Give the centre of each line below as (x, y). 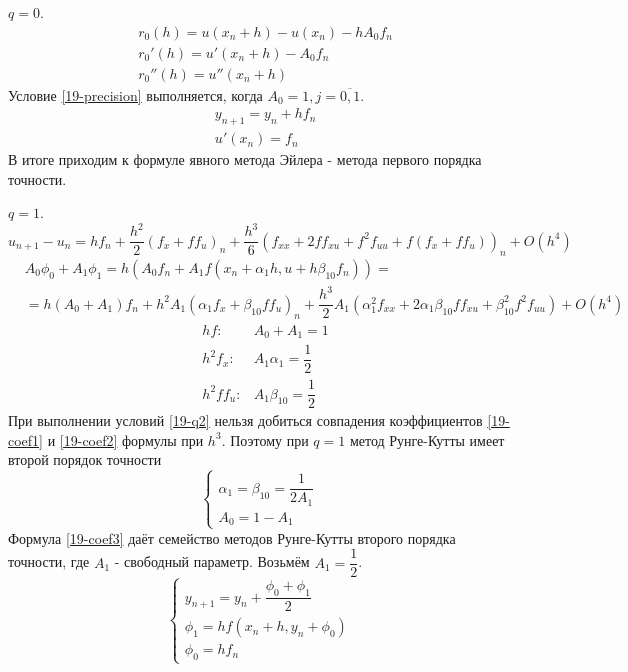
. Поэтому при (265, 439)
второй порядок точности (85, 459)
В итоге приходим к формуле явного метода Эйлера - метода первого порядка (245, 159)
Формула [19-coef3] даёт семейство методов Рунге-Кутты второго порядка (232, 537)
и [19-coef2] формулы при (125, 439)
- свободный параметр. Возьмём (212, 561)
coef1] (25, 439)
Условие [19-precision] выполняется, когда (135, 94)
